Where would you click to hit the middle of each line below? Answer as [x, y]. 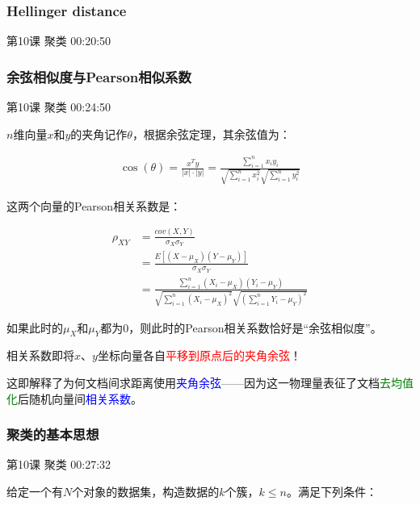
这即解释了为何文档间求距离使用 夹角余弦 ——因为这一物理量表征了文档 [193, 382]
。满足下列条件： [332, 491]
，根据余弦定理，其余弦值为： [211, 134]
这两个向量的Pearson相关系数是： [94, 205]
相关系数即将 [40, 355]
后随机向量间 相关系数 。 [80, 398]
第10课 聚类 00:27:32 [59, 464]
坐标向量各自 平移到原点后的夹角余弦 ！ [199, 355]
